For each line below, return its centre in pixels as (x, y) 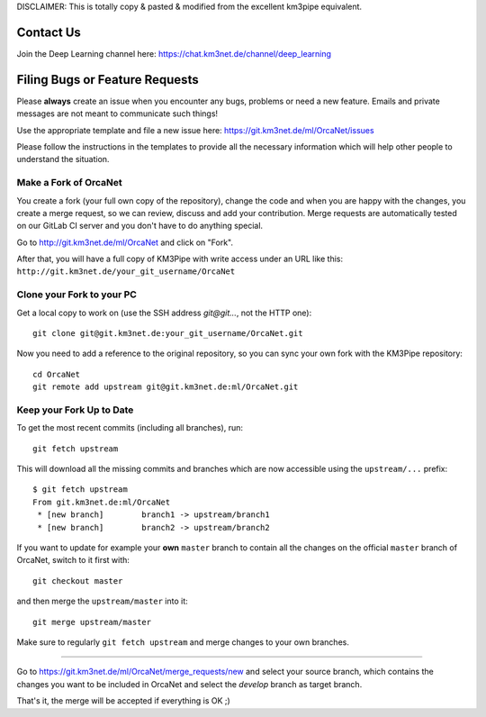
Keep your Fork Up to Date (75, 410)
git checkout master (78, 581)
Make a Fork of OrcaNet (70, 183)
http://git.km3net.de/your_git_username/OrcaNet (126, 272)
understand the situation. (63, 159)
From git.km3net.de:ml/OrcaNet (102, 502)
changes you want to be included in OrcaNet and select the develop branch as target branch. (189, 684)
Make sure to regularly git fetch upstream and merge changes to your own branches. (183, 642)
